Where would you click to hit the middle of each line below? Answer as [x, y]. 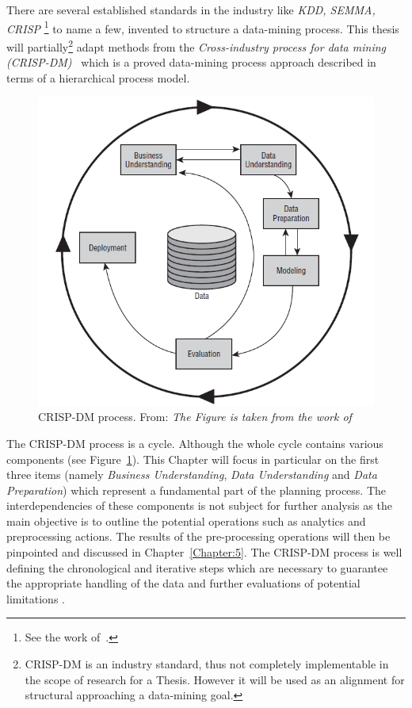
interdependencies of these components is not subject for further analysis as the [199, 505]
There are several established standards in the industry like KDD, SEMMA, [191, 10]
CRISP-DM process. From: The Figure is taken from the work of [195, 417]
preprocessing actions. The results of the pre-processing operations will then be [198, 536]
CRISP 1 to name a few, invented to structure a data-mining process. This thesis [203, 27]
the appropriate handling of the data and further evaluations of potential [183, 583]
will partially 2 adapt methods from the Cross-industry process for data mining [196, 45]
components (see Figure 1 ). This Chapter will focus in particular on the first [193, 459]
